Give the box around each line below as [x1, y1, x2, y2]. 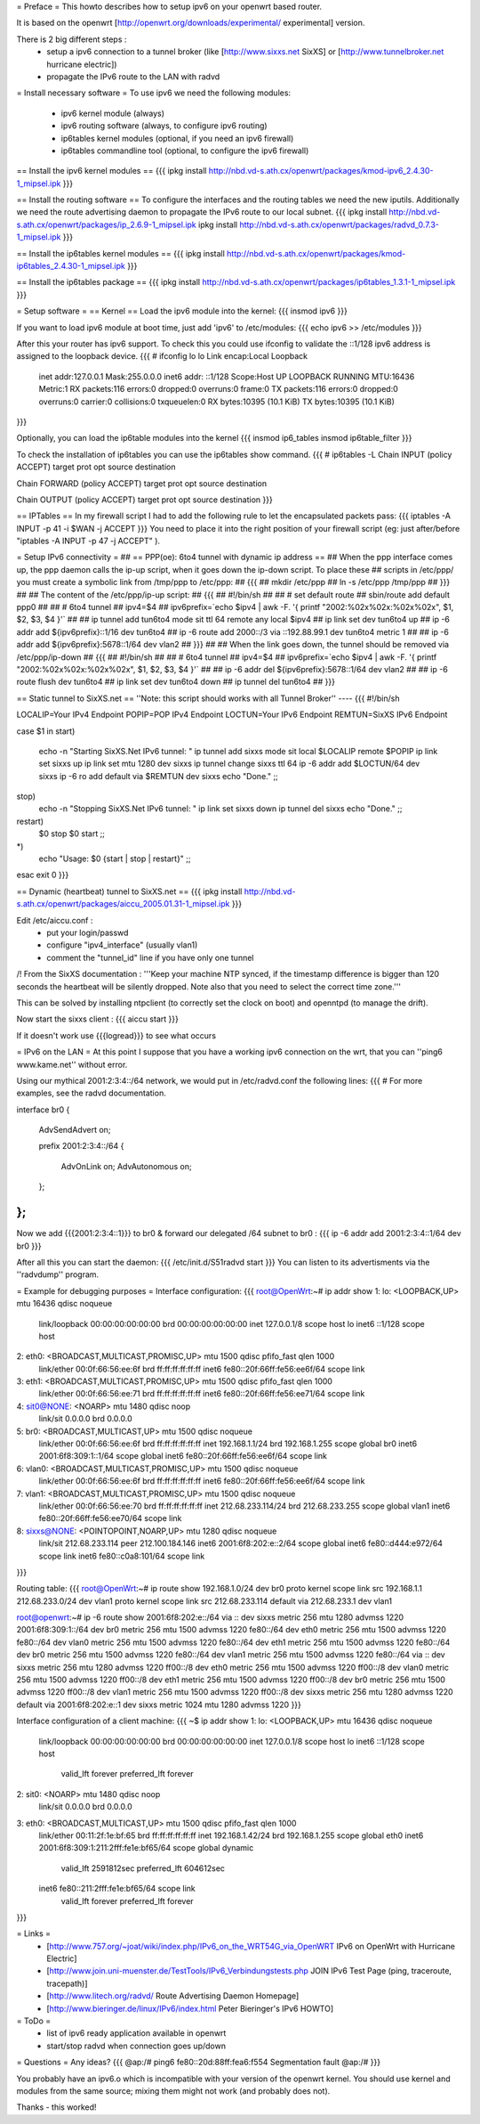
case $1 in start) [16, 726, 76, 736]
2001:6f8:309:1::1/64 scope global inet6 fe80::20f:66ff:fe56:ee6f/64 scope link [38, 1451, 328, 1461]
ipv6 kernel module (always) [60, 108, 164, 118]
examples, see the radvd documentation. [16, 1087, 166, 1099]
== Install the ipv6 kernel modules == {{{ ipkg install [16, 166, 207, 176]
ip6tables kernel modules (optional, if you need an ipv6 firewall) [60, 133, 294, 143]
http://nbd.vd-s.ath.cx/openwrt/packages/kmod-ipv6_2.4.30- [208, 166, 434, 176]
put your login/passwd [46, 927, 129, 938]
